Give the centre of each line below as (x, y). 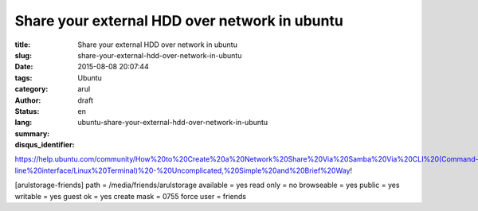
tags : (24, 78)
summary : (32, 133)
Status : (27, 111)
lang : (24, 123)
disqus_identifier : (45, 145)
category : (31, 89)
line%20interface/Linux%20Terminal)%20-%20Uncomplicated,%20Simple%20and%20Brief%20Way (182, 170)
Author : (28, 100)
